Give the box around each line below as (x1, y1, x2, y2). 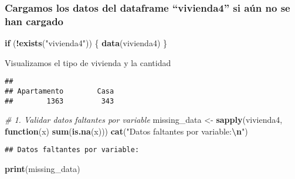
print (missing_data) (5, 163, 80, 175)
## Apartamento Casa (5, 87, 114, 95)
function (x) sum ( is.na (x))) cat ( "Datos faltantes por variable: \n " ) (5, 125, 248, 137)
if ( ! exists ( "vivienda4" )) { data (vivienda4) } (5, 37, 167, 49)
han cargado (5, 13, 63, 28)
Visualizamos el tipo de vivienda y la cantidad (5, 56, 171, 68)
